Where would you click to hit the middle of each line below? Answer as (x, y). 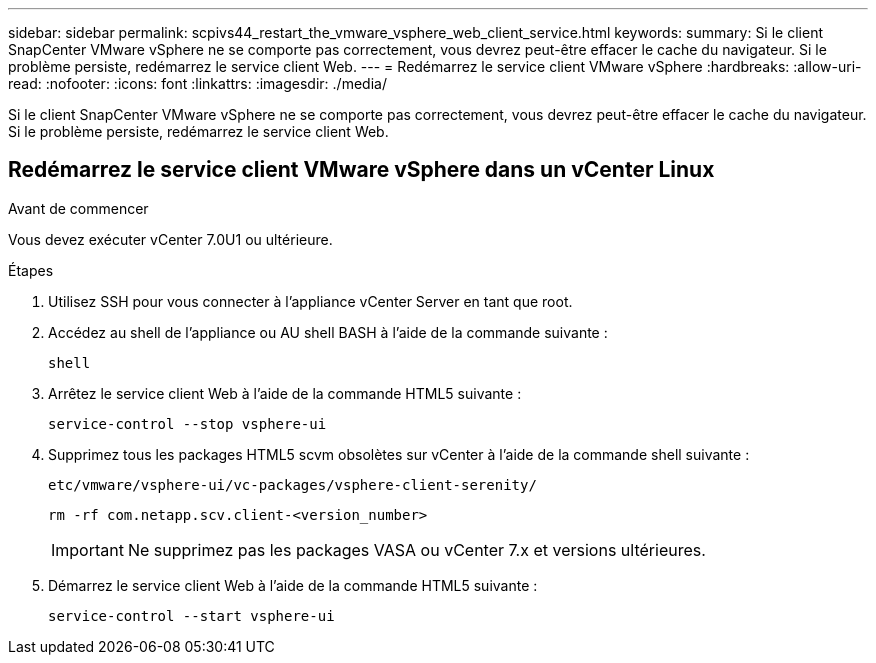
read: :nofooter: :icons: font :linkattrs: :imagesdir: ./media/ (197, 83)
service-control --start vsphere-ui (191, 615)
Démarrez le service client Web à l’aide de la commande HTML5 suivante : (293, 585)
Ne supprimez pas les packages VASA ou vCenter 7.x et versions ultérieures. (416, 549)
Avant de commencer (78, 208)
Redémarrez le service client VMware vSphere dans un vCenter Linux (361, 170)
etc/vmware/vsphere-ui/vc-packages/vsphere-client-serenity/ (292, 484)
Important (87, 549)
